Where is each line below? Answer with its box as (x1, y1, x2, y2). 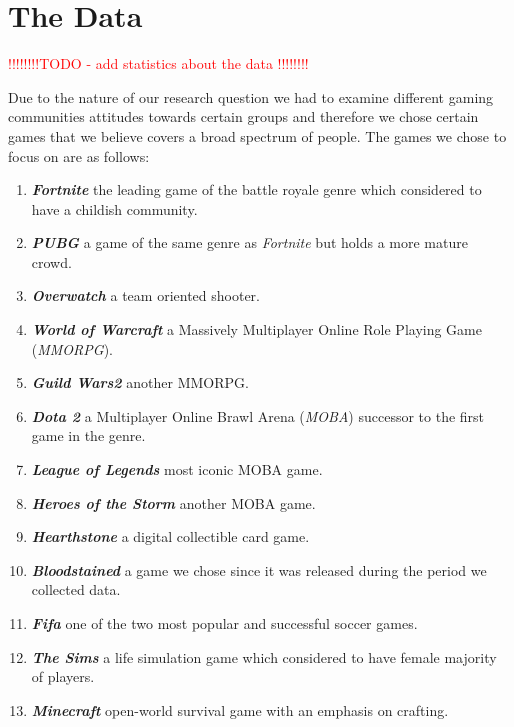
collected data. (31, 579, 121, 600)
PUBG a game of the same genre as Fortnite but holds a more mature (31, 232, 468, 253)
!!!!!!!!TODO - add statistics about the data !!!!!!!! (8, 53, 309, 74)
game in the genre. (31, 425, 146, 446)
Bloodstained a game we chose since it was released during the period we (31, 559, 487, 580)
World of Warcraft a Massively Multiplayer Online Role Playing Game (31, 319, 482, 340)
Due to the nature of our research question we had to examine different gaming (8, 86, 494, 107)
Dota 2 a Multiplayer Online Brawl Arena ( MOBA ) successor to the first (31, 405, 485, 426)
